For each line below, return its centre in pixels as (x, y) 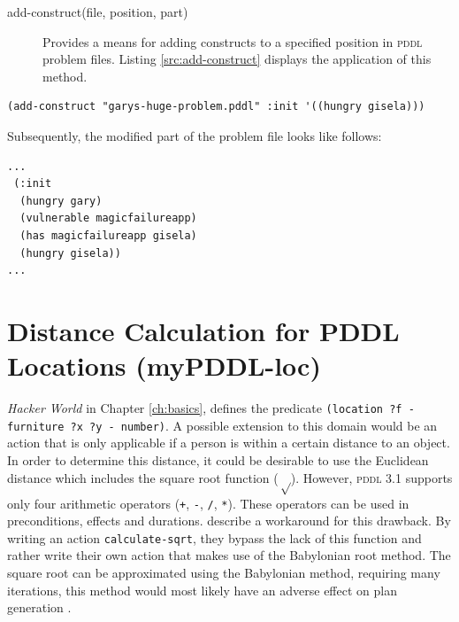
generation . (39, 607)
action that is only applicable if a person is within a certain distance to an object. (229, 443)
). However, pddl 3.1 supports (371, 477)
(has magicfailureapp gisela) (108, 235)
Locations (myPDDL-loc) (164, 365)
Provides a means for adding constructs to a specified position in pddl (233, 41)
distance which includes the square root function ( (143, 477)
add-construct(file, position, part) (98, 12)
